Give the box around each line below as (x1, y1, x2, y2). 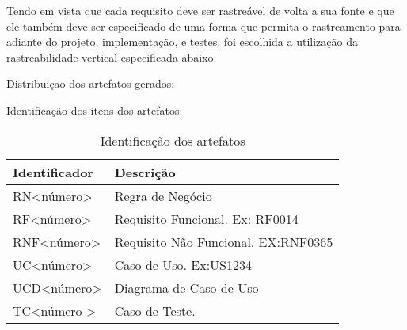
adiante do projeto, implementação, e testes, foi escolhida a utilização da (6, 33, 358, 50)
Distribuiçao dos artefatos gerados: (6, 75, 175, 92)
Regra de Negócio (114, 186, 212, 205)
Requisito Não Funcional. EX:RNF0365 (114, 232, 333, 251)
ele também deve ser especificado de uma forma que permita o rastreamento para (6, 17, 401, 34)
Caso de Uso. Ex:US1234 (114, 255, 253, 274)
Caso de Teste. (114, 301, 196, 320)
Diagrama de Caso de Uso (114, 278, 259, 297)
